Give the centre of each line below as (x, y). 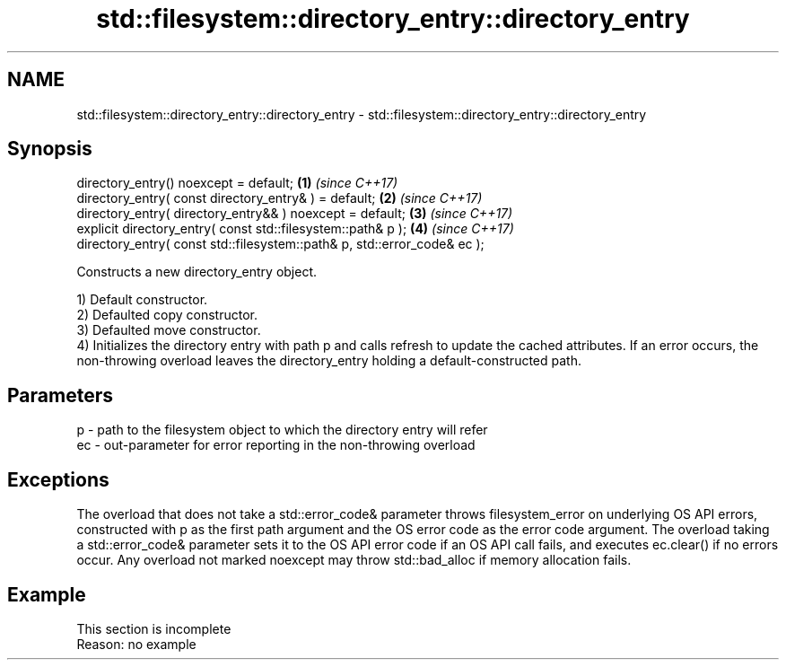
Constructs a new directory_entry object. (197, 272)
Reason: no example (136, 644)
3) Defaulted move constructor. (169, 330)
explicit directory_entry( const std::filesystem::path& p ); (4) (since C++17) (295, 229)
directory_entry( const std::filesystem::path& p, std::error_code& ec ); (280, 244)
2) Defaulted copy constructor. (167, 315)
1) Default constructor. (142, 300)
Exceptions (58, 479)
